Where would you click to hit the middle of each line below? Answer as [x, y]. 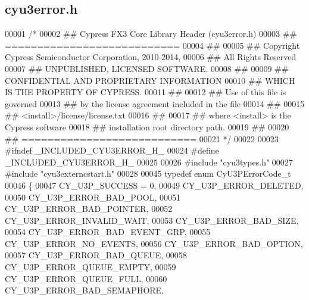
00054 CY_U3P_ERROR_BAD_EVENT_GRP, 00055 [108, 232]
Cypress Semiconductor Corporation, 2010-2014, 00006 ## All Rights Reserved [151, 57]
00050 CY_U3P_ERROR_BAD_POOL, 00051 [93, 197]
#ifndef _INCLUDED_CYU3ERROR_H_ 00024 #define [112, 150]
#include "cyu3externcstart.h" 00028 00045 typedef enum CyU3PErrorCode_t [148, 174]
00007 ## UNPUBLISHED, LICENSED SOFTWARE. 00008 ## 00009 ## [147, 68]
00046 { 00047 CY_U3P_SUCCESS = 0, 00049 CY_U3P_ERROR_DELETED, [154, 185]
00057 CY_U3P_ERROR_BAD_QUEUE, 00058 [96, 255]
